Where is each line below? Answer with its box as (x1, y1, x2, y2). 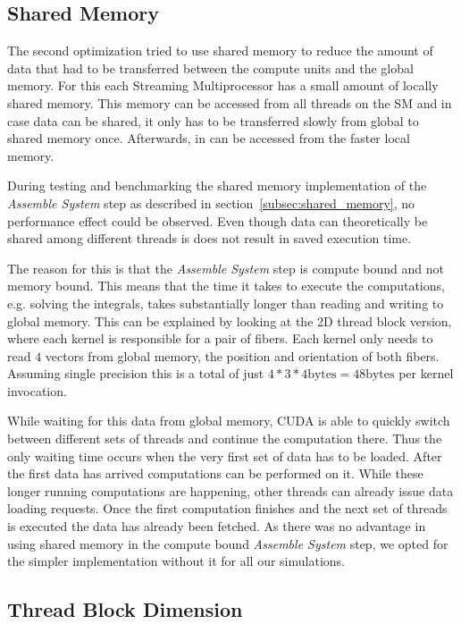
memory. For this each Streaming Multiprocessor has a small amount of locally (7, 76, 439, 95)
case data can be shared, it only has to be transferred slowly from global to (7, 111, 419, 130)
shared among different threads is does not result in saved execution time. (7, 229, 412, 248)
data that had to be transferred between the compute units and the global (7, 58, 414, 77)
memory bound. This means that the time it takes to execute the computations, (7, 276, 445, 295)
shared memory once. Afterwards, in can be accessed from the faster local (7, 129, 410, 148)
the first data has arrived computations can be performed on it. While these (7, 464, 423, 483)
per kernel (398, 364, 454, 383)
